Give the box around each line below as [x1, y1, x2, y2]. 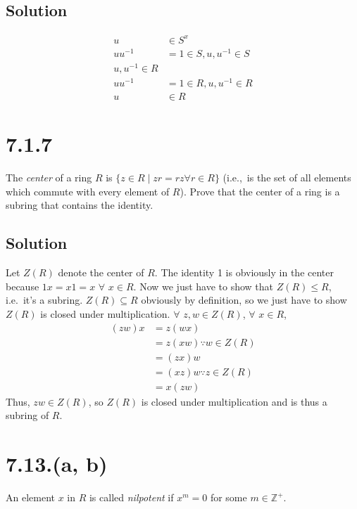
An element [6, 490, 55, 505]
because [6, 278, 39, 293]
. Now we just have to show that [133, 278, 274, 293]
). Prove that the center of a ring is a [180, 183, 340, 198]
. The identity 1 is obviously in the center [154, 265, 334, 280]
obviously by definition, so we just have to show [141, 292, 347, 307]
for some [210, 490, 247, 505]
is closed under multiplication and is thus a [141, 394, 327, 408]
